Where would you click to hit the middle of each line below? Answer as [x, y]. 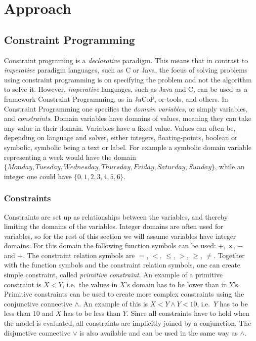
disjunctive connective [37, 332]
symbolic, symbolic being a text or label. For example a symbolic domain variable [128, 147]
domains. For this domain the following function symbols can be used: [110, 246]
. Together [229, 255]
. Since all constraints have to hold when [188, 313]
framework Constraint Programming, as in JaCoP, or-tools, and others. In [116, 98]
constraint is [23, 284]
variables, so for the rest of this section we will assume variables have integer [120, 236]
